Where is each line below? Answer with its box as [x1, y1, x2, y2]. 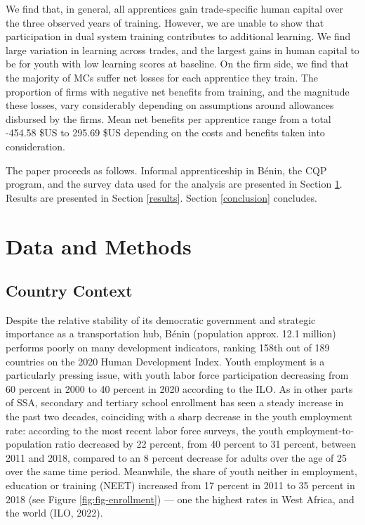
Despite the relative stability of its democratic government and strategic [6, 312, 316, 327]
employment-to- [286, 422, 354, 437]
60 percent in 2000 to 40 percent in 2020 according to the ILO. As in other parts [6, 381, 353, 396]
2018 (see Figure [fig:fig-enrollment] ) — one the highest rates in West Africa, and [6, 491, 354, 506]
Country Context [6, 280, 133, 302]
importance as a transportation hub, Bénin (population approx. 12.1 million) [6, 326, 336, 341]
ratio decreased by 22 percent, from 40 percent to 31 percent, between [55, 436, 357, 451]
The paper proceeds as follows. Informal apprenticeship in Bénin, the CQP [6, 162, 327, 177]
